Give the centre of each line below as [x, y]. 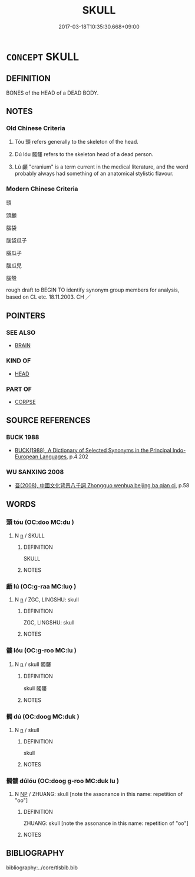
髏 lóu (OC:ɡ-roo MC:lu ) [41, 650]
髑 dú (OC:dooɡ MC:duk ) [43, 717]
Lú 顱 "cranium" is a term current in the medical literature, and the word [101, 167]
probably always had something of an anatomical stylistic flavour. [94, 174]
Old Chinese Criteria [36, 128]
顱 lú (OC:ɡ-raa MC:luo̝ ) [41, 586]
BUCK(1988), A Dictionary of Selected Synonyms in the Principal [93, 450]
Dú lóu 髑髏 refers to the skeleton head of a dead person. [84, 154]
